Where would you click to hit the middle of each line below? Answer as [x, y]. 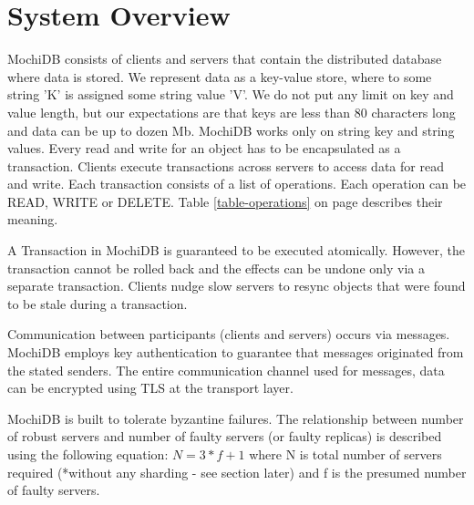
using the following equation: [88, 454]
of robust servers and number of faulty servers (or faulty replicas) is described [225, 436]
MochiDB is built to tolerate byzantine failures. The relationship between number [236, 418]
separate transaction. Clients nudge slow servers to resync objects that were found [237, 286]
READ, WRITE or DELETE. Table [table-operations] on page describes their [225, 201]
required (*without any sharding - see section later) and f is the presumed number [237, 472]
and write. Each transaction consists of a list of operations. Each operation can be [237, 184]
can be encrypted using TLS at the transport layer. [150, 388]
